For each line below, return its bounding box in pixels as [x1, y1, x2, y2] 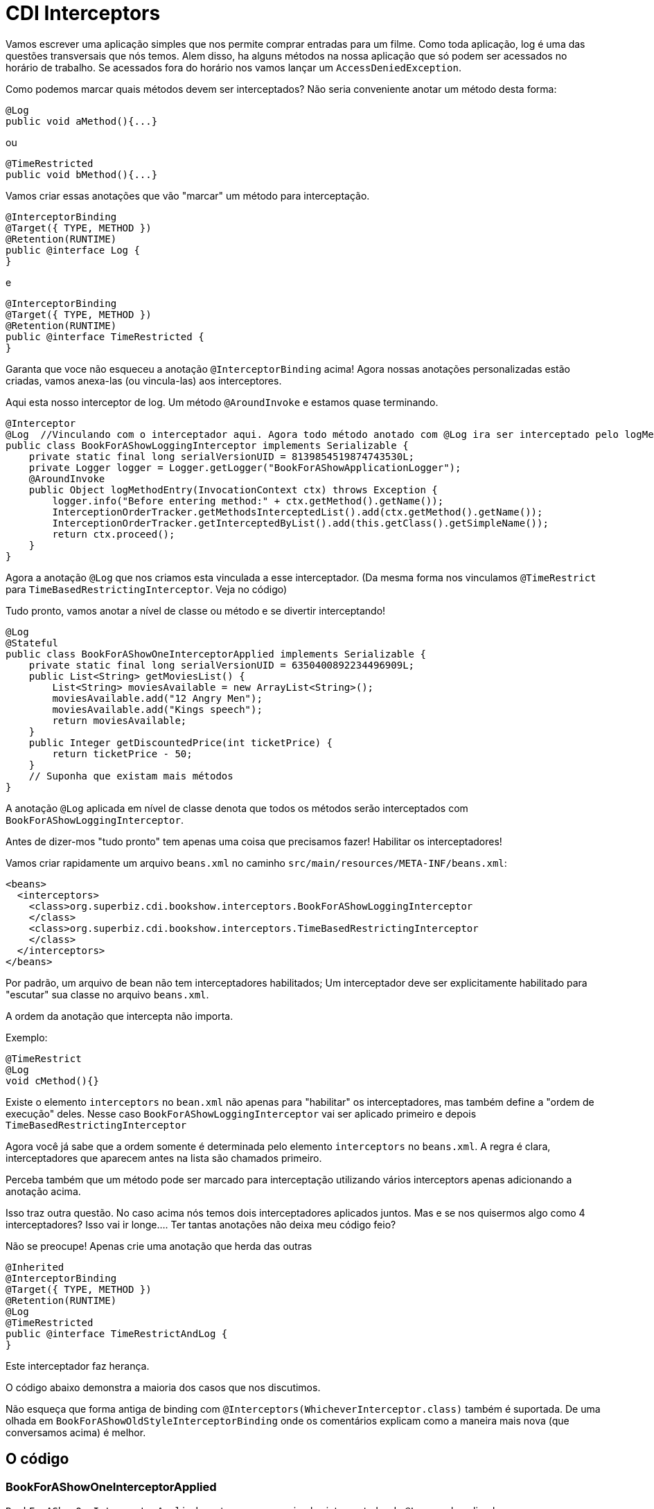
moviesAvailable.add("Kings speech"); [52, 703, 263, 715]
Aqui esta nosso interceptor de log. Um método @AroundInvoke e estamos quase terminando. [6, 396, 439, 408]
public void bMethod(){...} [6, 168, 158, 180]
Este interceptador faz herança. [6, 1359, 150, 1372]
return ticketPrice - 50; [52, 748, 193, 759]
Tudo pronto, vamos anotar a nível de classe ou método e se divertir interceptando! [6, 604, 386, 617]
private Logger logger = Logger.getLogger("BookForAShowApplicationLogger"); [28, 461, 461, 473]
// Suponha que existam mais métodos [28, 770, 233, 782]
